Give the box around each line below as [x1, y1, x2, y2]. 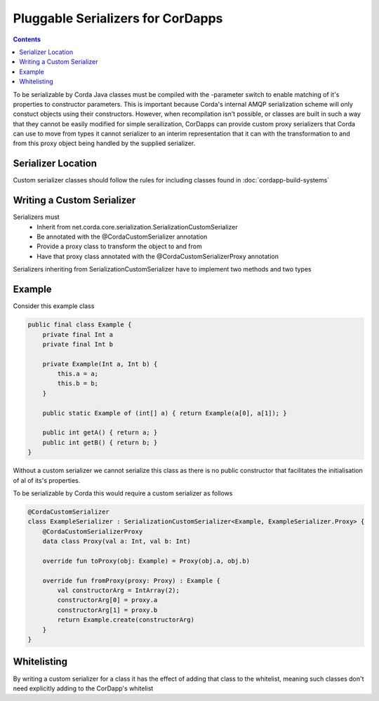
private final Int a [42, 331, 114, 338]
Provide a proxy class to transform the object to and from [36, 242, 203, 251]
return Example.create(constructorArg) [57, 616, 194, 624]
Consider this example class [13, 302, 95, 310]
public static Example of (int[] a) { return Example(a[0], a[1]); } [42, 409, 287, 417]
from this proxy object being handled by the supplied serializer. [13, 139, 196, 147]
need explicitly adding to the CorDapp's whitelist [13, 684, 154, 693]
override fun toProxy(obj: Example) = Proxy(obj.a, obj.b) [42, 556, 251, 565]
